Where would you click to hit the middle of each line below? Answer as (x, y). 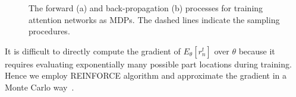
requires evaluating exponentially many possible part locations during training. (148, 64)
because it (257, 51)
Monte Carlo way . (40, 87)
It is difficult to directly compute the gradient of (93, 51)
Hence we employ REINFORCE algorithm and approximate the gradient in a (146, 75)
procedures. (49, 31)
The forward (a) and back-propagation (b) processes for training (146, 8)
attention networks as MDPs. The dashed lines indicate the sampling (154, 19)
